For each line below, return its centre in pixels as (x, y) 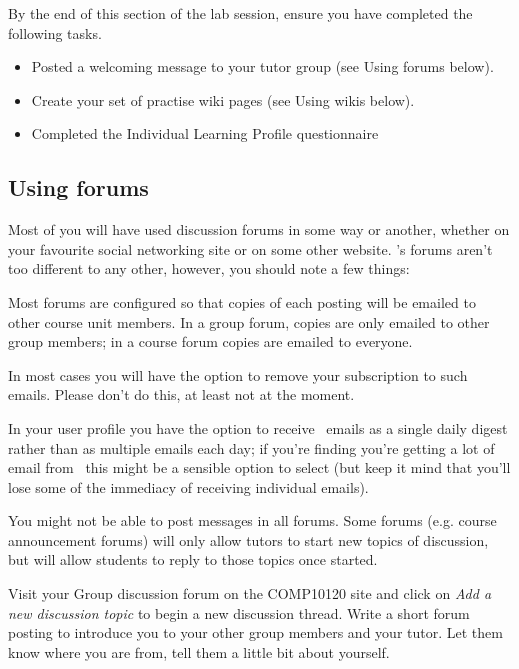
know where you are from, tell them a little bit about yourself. (199, 651)
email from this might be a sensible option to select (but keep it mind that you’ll (259, 467)
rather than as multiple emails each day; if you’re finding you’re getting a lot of (251, 447)
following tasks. (55, 32)
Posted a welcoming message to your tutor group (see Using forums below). (262, 66)
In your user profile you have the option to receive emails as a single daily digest (258, 427)
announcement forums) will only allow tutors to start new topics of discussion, (248, 539)
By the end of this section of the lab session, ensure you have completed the (240, 13)
